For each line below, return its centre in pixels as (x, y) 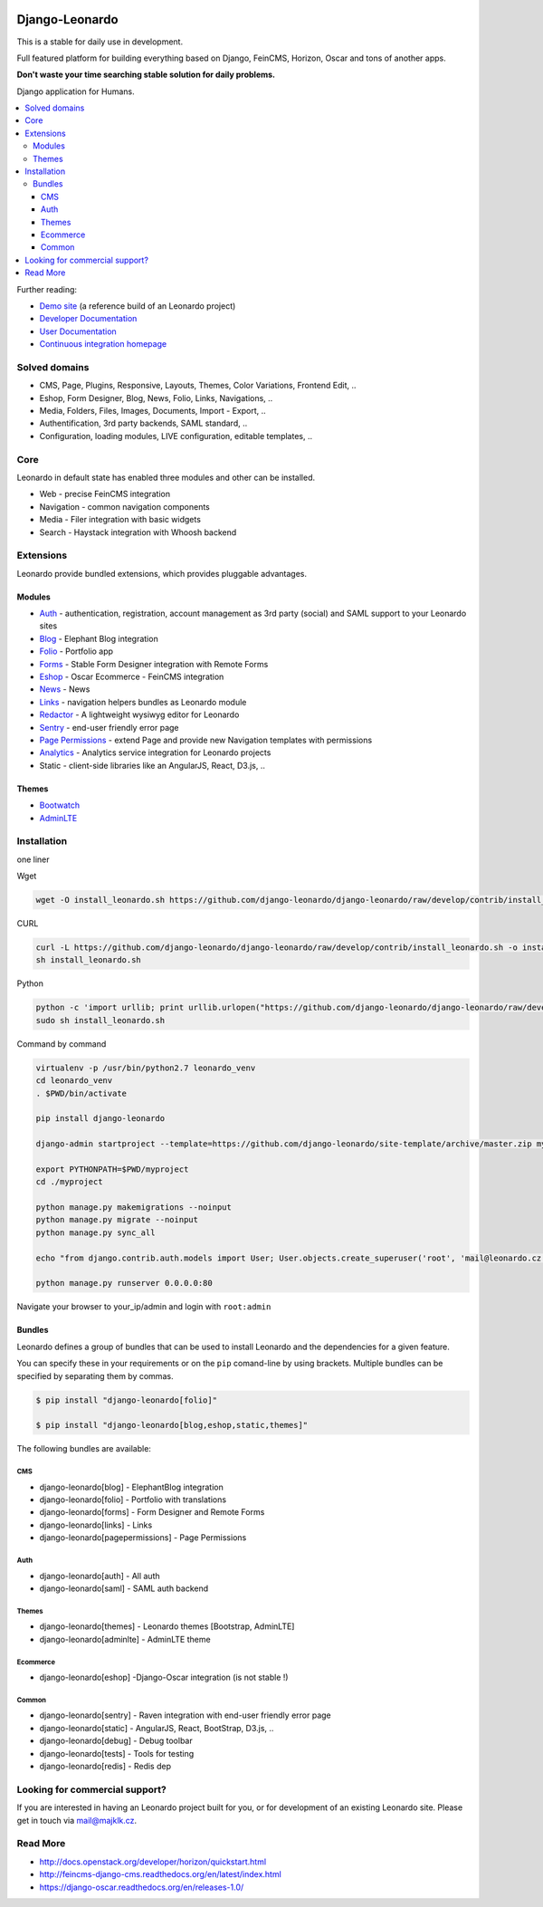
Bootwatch (60, 805)
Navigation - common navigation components (124, 506)
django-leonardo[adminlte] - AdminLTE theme (125, 1639)
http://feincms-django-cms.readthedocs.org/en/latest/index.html (161, 1874)
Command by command (62, 1044)
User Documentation (78, 331)
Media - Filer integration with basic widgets (120, 520)
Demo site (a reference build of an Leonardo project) (138, 306)
